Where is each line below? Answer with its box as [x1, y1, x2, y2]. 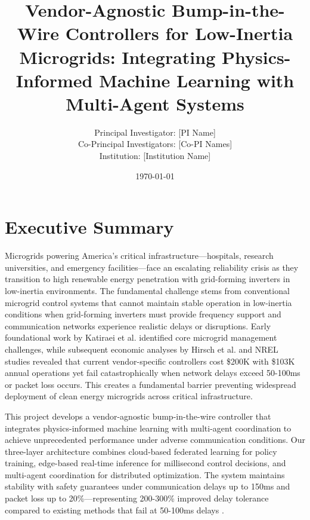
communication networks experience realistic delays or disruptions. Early [5, 319, 271, 332]
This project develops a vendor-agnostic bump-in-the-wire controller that [5, 409, 271, 422]
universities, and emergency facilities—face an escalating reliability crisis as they [5, 261, 299, 273]
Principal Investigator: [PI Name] [94, 126, 216, 138]
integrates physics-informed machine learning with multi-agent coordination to [5, 421, 292, 434]
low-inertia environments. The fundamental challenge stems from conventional [5, 284, 290, 296]
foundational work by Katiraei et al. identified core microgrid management [5, 331, 277, 344]
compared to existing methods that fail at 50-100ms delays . [5, 503, 224, 516]
